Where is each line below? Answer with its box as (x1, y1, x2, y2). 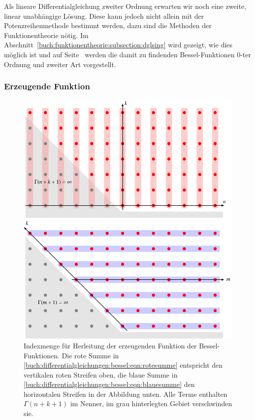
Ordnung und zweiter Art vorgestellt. (4, 59, 116, 69)
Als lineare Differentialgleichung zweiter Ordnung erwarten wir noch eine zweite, (4, 1, 247, 11)
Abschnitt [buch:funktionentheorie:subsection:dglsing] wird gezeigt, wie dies (4, 39, 233, 50)
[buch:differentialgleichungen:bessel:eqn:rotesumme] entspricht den (24, 360, 223, 370)
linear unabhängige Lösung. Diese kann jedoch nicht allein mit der (4, 10, 204, 21)
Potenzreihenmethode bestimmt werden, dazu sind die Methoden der (4, 20, 212, 31)
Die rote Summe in (62, 350, 119, 360)
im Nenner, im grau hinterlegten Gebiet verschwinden (70, 398, 232, 409)
